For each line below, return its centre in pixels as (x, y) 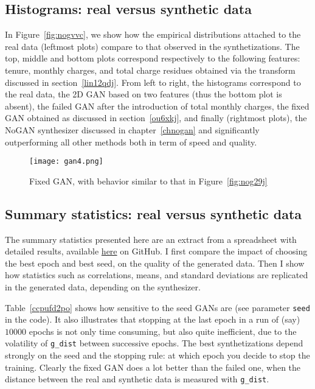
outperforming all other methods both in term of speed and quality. (131, 142)
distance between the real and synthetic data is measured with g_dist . (137, 379)
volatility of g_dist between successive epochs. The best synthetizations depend (154, 343)
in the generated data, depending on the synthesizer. (103, 286)
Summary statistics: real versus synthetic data (154, 213)
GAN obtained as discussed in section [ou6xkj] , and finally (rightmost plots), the (156, 118)
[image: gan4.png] (66, 162)
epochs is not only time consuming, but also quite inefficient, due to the (163, 331)
